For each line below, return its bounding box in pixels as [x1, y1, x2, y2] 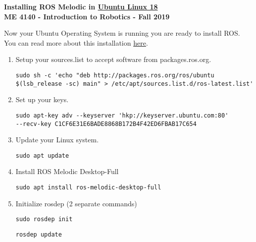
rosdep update [15, 231, 62, 238]
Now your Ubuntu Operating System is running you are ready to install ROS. [4, 28, 240, 38]
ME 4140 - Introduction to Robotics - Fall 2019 [4, 11, 170, 21]
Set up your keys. [15, 94, 69, 105]
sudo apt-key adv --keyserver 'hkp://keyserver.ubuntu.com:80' [15, 112, 229, 119]
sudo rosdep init [15, 216, 73, 223]
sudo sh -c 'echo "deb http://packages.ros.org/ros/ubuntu [15, 71, 214, 79]
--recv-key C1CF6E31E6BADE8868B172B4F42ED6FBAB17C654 [15, 120, 197, 127]
